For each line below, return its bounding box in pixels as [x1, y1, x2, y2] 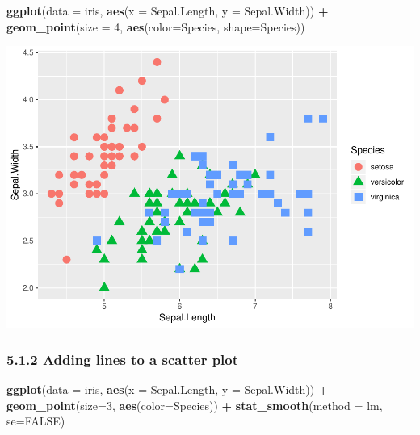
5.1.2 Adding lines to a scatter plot [6, 349, 239, 369]
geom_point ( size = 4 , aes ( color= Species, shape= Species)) [6, 18, 305, 35]
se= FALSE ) [6, 412, 65, 429]
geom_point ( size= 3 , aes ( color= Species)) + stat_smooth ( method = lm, [6, 396, 383, 413]
